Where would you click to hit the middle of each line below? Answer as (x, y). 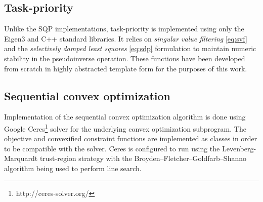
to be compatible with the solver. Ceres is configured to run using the (112, 148)
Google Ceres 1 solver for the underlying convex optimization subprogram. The (125, 128)
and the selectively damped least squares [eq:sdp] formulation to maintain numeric (130, 48)
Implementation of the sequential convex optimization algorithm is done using (125, 117)
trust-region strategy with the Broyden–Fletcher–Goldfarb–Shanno (143, 158)
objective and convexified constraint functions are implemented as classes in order (131, 138)
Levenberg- (239, 148)
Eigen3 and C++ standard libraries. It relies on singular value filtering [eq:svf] (126, 38)
